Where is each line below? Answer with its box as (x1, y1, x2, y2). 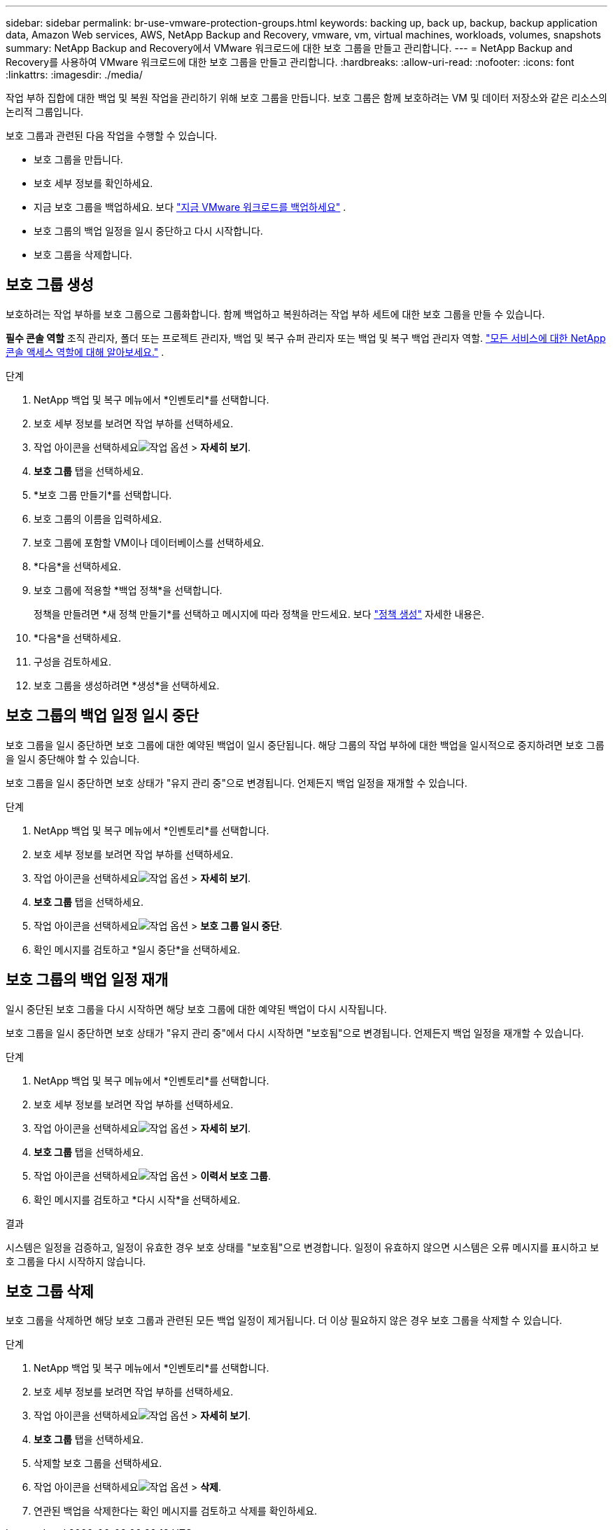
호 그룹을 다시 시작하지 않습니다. (6, 1255, 146, 1267)
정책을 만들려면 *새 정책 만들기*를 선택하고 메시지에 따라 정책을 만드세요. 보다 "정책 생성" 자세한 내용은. (34, 607, 485, 620)
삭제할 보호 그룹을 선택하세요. (34, 1457, 162, 1470)
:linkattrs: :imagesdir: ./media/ (6, 69, 143, 81)
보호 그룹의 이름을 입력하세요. (34, 512, 162, 525)
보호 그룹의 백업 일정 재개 (6, 971, 169, 989)
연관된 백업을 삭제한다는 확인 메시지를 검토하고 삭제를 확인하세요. (34, 1505, 318, 1517)
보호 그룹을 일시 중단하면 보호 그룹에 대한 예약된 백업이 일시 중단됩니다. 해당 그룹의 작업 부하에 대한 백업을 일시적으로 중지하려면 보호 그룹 (6, 738, 605, 751)
